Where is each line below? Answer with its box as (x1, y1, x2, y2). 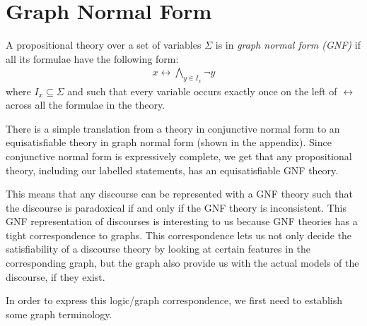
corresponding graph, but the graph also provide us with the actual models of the (6, 255, 359, 270)
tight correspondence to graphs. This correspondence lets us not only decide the (6, 227, 352, 242)
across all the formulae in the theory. (6, 97, 165, 112)
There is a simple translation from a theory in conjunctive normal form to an (6, 121, 340, 135)
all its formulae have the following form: (6, 51, 179, 66)
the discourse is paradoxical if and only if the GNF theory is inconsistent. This (6, 200, 347, 215)
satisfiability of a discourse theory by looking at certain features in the (6, 241, 311, 256)
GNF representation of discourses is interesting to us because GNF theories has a (6, 214, 358, 229)
